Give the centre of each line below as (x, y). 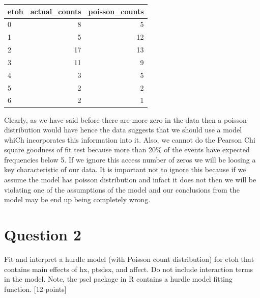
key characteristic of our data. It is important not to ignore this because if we (125, 169)
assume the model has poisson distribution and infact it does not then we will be (130, 180)
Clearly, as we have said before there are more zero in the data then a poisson (125, 119)
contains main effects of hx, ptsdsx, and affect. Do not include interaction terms (129, 269)
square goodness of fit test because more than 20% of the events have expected (127, 150)
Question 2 (43, 235)
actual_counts (56, 11)
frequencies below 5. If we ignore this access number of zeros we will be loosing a (130, 159)
